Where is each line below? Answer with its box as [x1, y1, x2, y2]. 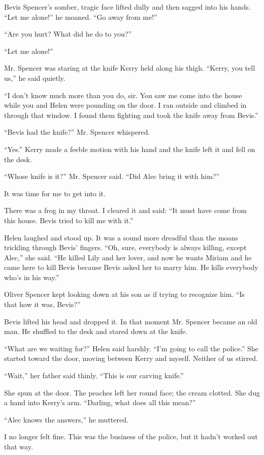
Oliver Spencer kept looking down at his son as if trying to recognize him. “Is [4, 289, 245, 299]
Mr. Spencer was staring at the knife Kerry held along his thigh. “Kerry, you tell [4, 63, 255, 73]
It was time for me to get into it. [4, 188, 106, 198]
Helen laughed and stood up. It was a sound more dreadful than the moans [4, 232, 238, 242]
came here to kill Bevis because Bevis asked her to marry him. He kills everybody [4, 262, 258, 272]
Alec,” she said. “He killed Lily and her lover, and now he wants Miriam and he [4, 252, 252, 262]
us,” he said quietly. [4, 72, 65, 83]
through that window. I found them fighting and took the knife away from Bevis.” [4, 109, 258, 120]
